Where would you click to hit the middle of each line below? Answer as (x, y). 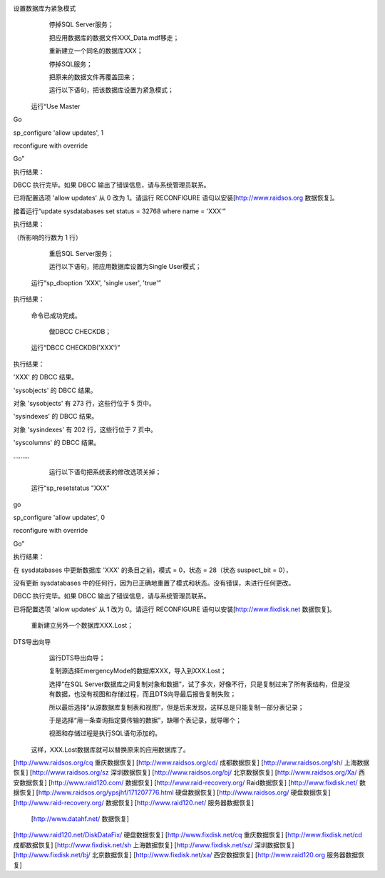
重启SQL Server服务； (81, 254)
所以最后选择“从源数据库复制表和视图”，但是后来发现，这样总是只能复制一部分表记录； (176, 707)
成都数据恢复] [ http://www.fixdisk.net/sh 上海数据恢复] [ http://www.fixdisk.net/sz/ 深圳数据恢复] (154, 844)
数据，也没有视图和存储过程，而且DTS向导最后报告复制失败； (145, 694)
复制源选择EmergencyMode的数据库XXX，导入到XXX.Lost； (138, 671)
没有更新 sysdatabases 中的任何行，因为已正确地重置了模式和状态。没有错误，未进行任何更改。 (154, 583)
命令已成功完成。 (56, 315)
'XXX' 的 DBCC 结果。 (46, 377)
